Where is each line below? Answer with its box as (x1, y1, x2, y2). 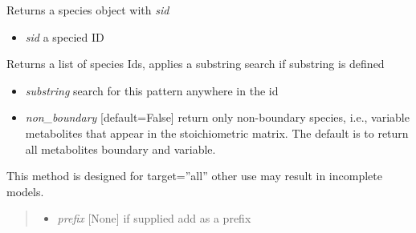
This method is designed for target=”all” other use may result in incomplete (6, 167, 382, 184)
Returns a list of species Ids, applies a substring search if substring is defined (6, 55, 385, 72)
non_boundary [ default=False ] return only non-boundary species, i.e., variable (25, 109, 410, 126)
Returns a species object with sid (6, 2, 169, 18)
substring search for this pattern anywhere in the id (25, 82, 279, 98)
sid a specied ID (25, 28, 104, 45)
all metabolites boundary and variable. (25, 140, 216, 157)
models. (6, 183, 44, 199)
